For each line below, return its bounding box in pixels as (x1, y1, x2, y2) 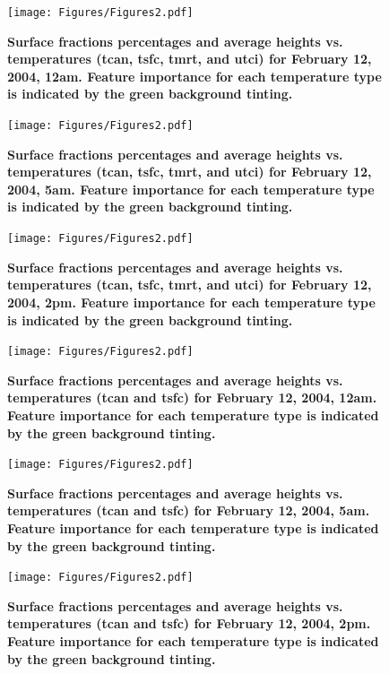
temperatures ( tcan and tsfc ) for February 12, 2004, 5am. (7, 501, 370, 520)
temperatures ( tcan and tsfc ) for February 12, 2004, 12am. (7, 388, 377, 407)
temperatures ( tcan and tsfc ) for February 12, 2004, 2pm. (7, 614, 371, 633)
